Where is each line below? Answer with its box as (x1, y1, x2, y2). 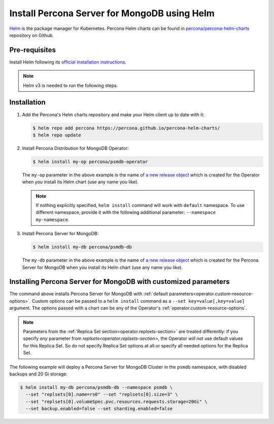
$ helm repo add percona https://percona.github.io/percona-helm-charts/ (32, 125, 220, 131)
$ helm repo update (32, 132, 81, 138)
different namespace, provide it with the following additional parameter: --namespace (36, 209, 216, 216)
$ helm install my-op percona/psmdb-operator (32, 159, 148, 164)
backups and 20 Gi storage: (9, 371, 68, 377)
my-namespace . (36, 216, 70, 223)
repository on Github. (9, 32, 54, 38)
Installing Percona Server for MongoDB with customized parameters (9, 277, 230, 286)
